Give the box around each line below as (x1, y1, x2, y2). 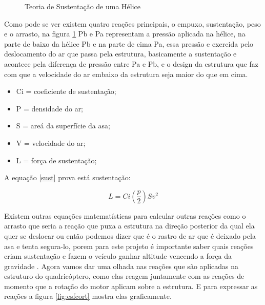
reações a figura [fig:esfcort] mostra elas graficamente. (4, 291, 172, 301)
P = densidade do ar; (16, 103, 84, 113)
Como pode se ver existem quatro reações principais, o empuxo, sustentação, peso (4, 18, 261, 29)
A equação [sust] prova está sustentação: (4, 172, 131, 183)
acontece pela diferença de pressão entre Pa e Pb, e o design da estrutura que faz (4, 58, 258, 69)
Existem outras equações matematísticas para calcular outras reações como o (4, 210, 246, 221)
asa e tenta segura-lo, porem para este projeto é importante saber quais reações (4, 240, 254, 251)
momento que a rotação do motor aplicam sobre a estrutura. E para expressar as (4, 280, 258, 291)
